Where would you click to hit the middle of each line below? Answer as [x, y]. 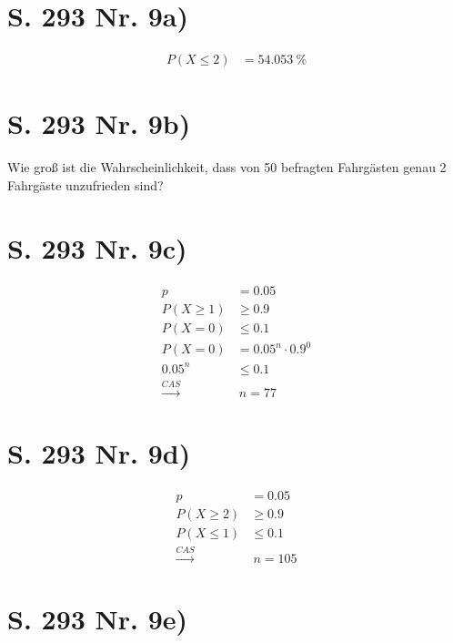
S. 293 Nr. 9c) [97, 247]
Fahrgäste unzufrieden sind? [86, 184]
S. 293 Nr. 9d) [99, 452]
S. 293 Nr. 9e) [98, 618]
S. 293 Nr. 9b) [99, 123]
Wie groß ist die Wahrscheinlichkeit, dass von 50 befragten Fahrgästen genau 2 [227, 167]
